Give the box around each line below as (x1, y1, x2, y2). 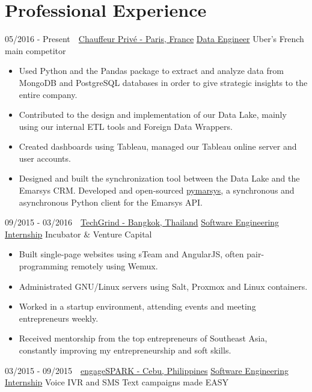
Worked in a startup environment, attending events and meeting (19, 300, 256, 313)
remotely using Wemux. (71, 260, 158, 272)
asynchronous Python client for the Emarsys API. (19, 195, 203, 208)
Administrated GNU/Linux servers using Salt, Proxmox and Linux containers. (19, 280, 308, 292)
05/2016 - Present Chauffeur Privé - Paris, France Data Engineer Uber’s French (5, 32, 304, 45)
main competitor (5, 44, 66, 57)
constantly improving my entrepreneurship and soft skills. (19, 344, 231, 356)
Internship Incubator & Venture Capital (5, 227, 152, 240)
